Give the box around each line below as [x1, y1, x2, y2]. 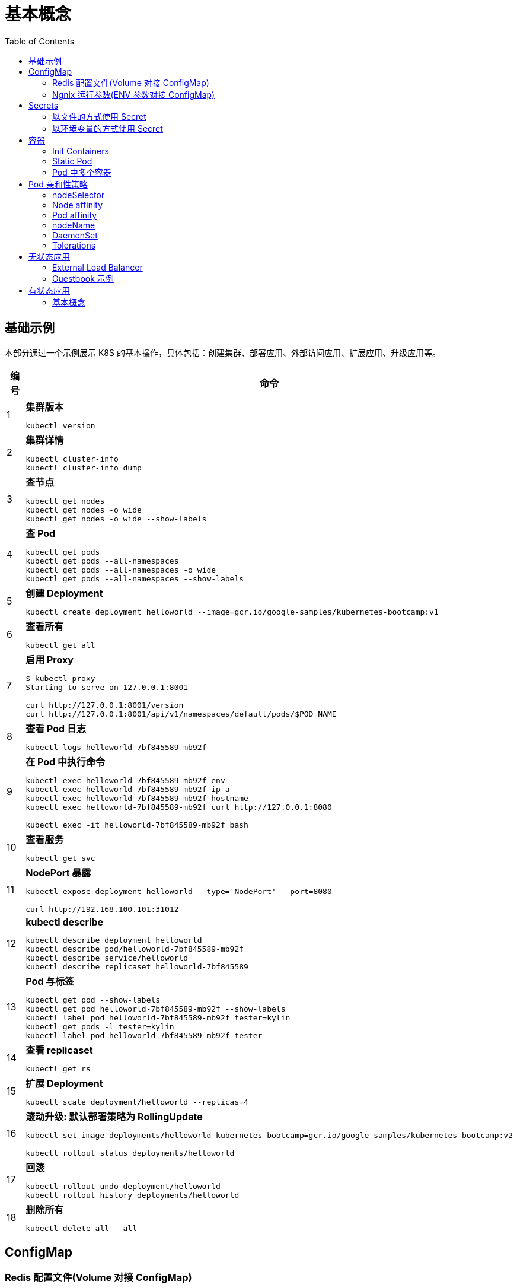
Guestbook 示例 [52, 273, 114, 284]
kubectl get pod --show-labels [25, 995, 161, 1004]
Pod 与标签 [25, 975, 75, 987]
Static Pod [52, 155, 92, 166]
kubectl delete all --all [25, 1223, 138, 1233]
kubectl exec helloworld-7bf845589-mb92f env [25, 775, 225, 785]
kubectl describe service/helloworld [25, 953, 189, 962]
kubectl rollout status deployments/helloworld [25, 1148, 235, 1157]
